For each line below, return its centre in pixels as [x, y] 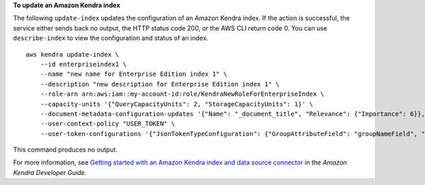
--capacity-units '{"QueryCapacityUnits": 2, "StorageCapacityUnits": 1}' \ [177, 104]
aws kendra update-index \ [73, 54]
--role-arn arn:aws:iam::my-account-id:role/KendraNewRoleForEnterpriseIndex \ [182, 94]
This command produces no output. [66, 150]
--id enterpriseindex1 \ [83, 64]
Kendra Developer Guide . [50, 172]
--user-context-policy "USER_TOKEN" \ [108, 124]
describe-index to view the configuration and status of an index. [111, 38]
